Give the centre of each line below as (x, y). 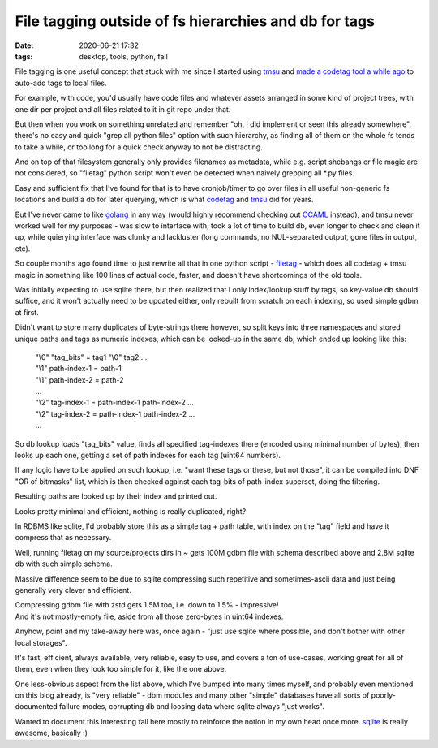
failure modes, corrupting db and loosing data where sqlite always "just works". (192, 707)
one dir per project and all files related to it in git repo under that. (123, 109)
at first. (27, 312)
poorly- (384, 695)
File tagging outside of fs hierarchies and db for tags (195, 21)
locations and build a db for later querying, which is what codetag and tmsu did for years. (164, 200)
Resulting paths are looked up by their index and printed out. (116, 496)
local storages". (41, 642)
